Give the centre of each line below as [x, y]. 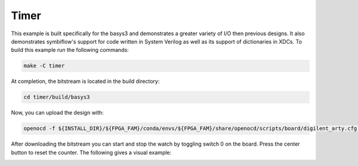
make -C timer [44, 66]
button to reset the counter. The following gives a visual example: [91, 152]
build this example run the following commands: [70, 50]
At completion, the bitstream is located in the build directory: [85, 81]
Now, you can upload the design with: [57, 113]
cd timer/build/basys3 [57, 97]
